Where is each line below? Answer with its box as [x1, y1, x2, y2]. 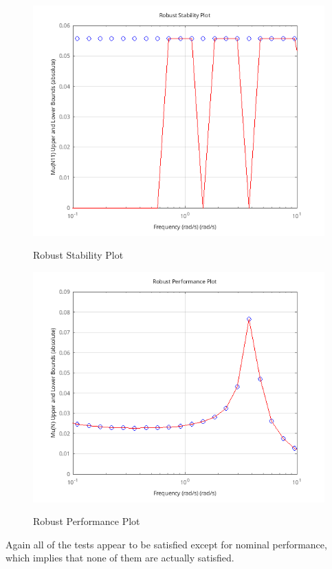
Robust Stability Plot [33, 248, 124, 262]
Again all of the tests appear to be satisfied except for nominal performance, [5, 537, 327, 551]
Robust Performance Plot [33, 514, 140, 528]
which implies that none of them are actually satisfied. [5, 550, 234, 565]
